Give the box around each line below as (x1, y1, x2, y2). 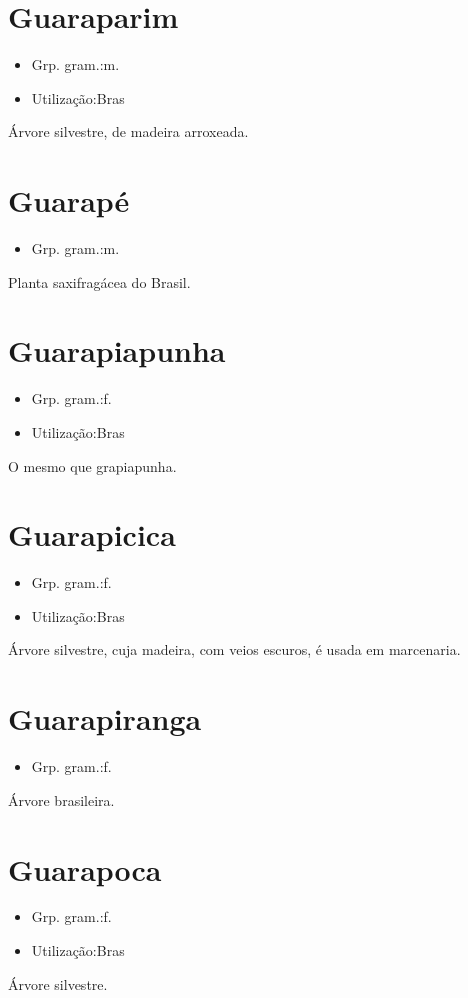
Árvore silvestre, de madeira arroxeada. (8, 121, 249, 142)
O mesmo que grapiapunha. (8, 455, 177, 476)
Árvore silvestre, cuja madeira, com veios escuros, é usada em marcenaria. (8, 639, 461, 660)
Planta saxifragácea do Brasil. (8, 271, 191, 292)
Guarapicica (8, 514, 176, 555)
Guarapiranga (8, 698, 202, 739)
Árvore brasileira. (8, 789, 115, 810)
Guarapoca (8, 848, 162, 889)
